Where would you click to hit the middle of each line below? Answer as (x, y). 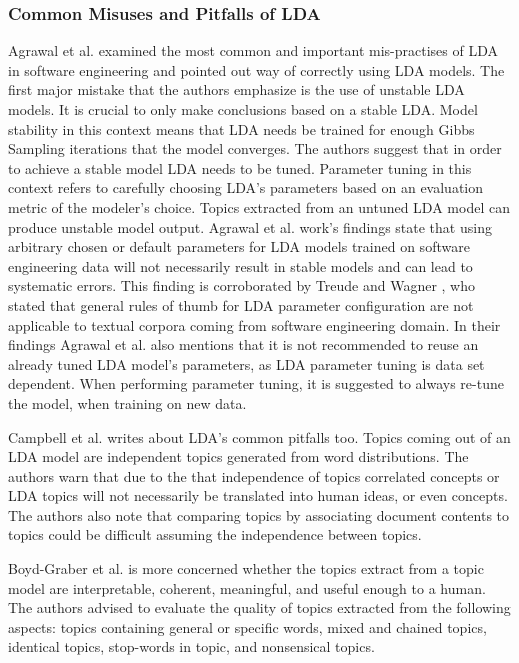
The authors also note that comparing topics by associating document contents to (259, 514)
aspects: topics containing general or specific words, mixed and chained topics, (247, 626)
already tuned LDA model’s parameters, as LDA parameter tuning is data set (246, 363)
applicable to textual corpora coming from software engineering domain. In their (254, 324)
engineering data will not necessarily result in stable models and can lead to (240, 265)
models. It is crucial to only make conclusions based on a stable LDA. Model (243, 109)
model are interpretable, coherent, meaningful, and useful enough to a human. (247, 587)
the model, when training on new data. (127, 402)
